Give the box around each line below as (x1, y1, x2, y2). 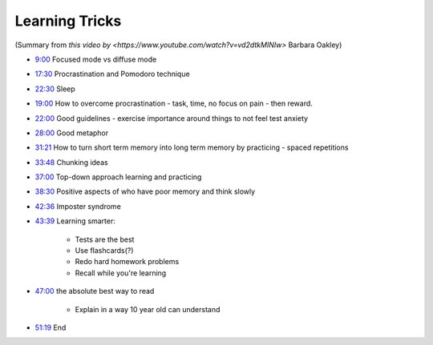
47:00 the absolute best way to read (34, 287, 155, 296)
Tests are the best (75, 235, 135, 244)
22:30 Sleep (34, 84, 75, 94)
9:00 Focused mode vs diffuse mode (34, 54, 157, 64)
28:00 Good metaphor (34, 128, 109, 138)
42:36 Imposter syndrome (34, 201, 122, 211)
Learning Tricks (14, 12, 122, 30)
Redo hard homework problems (75, 257, 180, 267)
